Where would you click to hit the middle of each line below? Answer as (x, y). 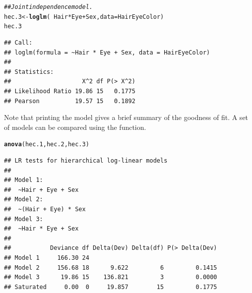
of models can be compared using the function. (75, 127)
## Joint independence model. (48, 7)
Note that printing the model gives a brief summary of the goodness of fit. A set (126, 117)
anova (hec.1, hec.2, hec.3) (47, 145)
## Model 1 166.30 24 (47, 258)
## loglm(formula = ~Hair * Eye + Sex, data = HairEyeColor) (107, 52)
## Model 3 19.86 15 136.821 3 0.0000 (111, 277)
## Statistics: (29, 72)
